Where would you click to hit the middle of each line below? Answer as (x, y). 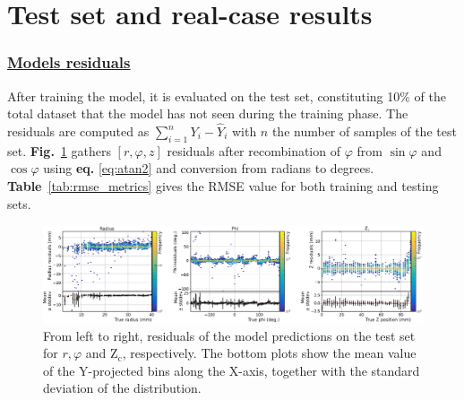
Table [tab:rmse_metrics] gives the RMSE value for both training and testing (223, 185)
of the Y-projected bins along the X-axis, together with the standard (232, 370)
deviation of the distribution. (122, 388)
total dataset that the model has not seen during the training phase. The (208, 113)
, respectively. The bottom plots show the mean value (269, 353)
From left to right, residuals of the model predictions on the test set (229, 335)
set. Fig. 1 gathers (59, 150)
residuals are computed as (78, 131)
